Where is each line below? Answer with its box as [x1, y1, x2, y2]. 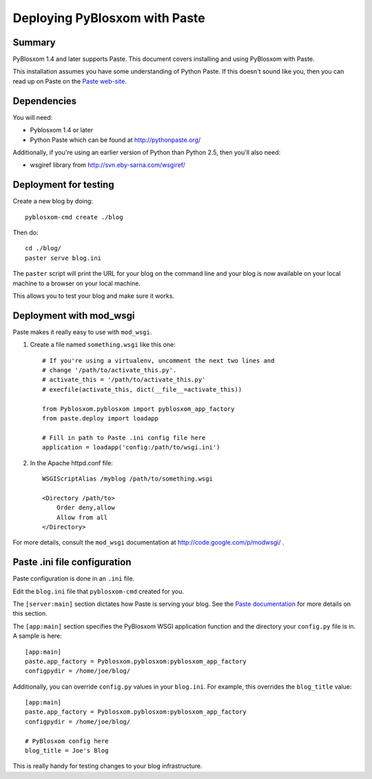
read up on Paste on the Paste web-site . [12, 77, 127, 85]
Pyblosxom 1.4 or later [30, 126, 93, 134]
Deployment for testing [12, 179, 114, 191]
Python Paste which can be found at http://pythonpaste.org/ [30, 135, 201, 144]
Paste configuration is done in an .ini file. [12, 574, 135, 583]
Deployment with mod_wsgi [12, 310, 135, 321]
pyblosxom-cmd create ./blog [25, 213, 123, 221]
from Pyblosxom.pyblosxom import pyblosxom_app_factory [42, 405, 235, 413]
